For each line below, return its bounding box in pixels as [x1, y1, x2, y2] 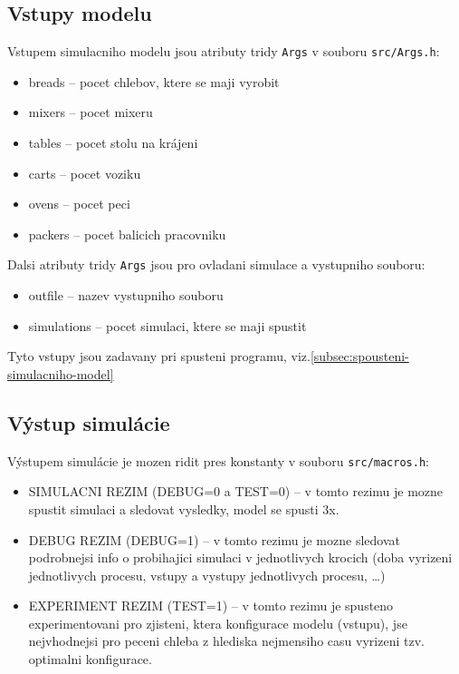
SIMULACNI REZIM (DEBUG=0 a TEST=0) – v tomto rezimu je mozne [28, 482, 444, 501]
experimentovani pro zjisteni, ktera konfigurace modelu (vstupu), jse [28, 613, 407, 632]
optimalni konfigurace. [28, 650, 152, 669]
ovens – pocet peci [28, 194, 130, 213]
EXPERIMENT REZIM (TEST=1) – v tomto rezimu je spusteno [28, 596, 394, 615]
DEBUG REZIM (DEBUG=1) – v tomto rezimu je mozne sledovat [28, 530, 400, 549]
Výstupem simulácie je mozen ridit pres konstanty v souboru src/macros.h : [7, 451, 429, 470]
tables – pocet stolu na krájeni [28, 133, 198, 152]
